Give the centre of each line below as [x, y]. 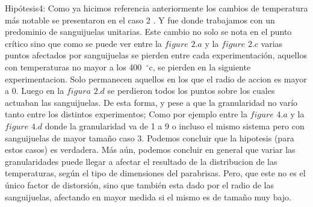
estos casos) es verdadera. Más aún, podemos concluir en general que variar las [150, 150]
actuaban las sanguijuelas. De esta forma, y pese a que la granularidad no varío [151, 102]
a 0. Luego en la [35, 91]
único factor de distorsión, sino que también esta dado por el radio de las [139, 184]
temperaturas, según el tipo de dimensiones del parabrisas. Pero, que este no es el [155, 173]
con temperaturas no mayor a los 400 [73, 66]
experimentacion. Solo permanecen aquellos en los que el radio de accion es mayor [156, 79]
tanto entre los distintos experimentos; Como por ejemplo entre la [126, 114]
